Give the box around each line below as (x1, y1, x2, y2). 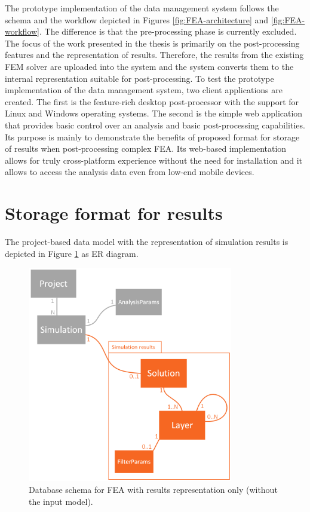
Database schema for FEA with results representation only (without (29, 483, 278, 496)
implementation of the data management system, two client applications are (5, 84, 283, 96)
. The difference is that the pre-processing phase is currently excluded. (39, 25, 297, 38)
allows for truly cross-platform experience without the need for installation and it (5, 154, 302, 166)
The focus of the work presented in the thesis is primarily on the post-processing (5, 36, 300, 49)
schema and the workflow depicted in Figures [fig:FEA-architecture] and (5, 13, 269, 26)
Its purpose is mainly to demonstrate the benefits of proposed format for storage (5, 130, 300, 143)
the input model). (29, 495, 93, 507)
